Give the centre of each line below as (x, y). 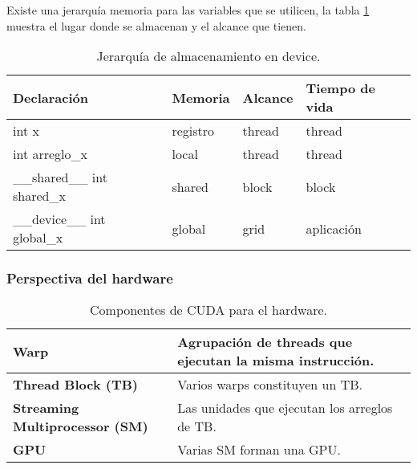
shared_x (39, 196)
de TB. (197, 426)
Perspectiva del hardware (90, 278)
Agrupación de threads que (265, 342)
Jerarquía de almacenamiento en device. (208, 56)
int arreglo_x (50, 154)
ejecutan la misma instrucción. (276, 361)
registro (193, 131)
